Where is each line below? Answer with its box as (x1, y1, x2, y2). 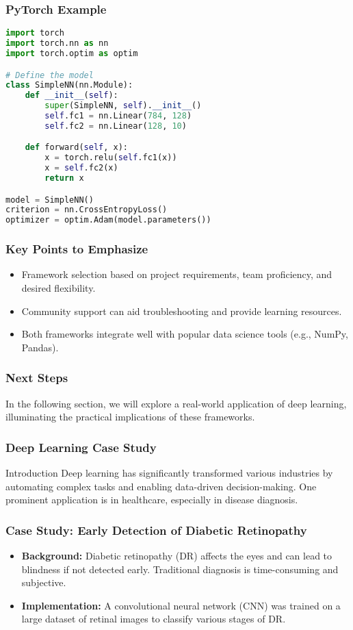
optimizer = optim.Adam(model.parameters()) (5, 215, 211, 225)
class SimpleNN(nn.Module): (5, 80, 133, 90)
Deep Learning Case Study (5, 438, 157, 455)
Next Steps (5, 369, 68, 386)
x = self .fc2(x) (44, 163, 118, 173)
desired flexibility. (21, 281, 96, 294)
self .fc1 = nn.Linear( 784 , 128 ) (44, 111, 192, 121)
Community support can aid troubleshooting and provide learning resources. (21, 303, 342, 318)
